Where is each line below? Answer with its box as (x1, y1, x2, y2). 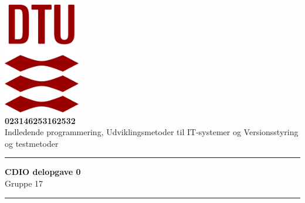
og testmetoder (5, 137, 59, 149)
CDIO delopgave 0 (5, 166, 81, 178)
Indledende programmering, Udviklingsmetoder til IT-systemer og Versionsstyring (5, 126, 299, 138)
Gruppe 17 (5, 177, 43, 189)
